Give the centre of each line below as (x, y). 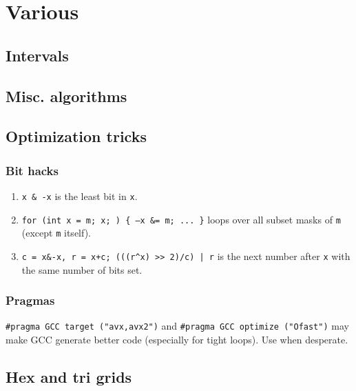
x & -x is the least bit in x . (80, 195)
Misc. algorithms (66, 96)
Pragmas (30, 300)
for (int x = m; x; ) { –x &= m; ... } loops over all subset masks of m (181, 219)
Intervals (37, 55)
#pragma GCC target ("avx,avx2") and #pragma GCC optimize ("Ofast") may (177, 326)
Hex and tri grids (69, 377)
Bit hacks (32, 170)
